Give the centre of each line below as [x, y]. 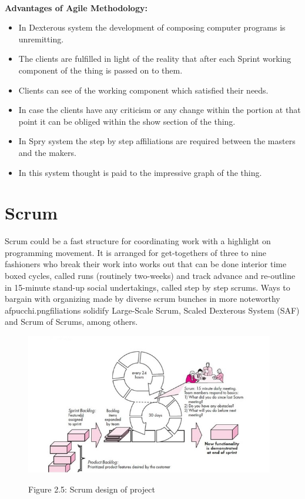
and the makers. [47, 152]
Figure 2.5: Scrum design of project [92, 489]
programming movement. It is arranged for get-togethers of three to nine [135, 252]
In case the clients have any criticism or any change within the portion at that [160, 110]
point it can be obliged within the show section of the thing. [127, 121]
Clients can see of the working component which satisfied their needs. [143, 90]
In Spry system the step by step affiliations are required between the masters [157, 141]
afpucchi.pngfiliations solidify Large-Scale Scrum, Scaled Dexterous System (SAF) [152, 310]
